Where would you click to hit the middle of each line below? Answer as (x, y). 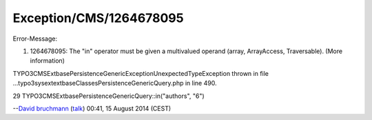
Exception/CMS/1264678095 (98, 18)
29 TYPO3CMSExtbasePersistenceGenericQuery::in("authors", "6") (108, 96)
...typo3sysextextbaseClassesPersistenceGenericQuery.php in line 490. (115, 83)
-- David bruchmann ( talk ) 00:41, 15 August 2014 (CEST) (92, 108)
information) (48, 61)
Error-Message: (35, 39)
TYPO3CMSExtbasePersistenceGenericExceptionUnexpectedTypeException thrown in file (141, 73)
